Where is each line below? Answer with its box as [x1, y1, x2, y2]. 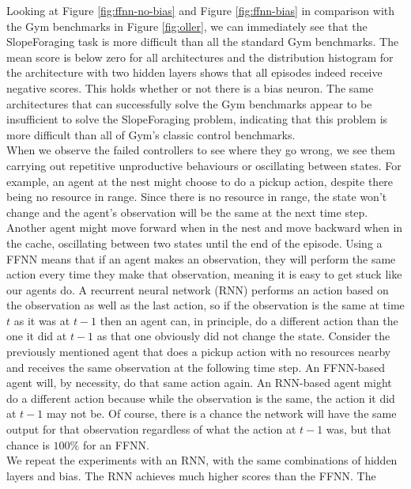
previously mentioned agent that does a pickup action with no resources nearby [6, 343, 391, 360]
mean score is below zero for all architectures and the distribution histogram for [6, 48, 394, 65]
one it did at [6, 328, 67, 344]
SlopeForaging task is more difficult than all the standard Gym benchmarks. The [6, 33, 399, 50]
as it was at [13, 312, 70, 328]
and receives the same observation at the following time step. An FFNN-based [6, 358, 386, 375]
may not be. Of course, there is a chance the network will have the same [46, 405, 397, 422]
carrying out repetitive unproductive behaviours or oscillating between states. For [6, 157, 402, 173]
